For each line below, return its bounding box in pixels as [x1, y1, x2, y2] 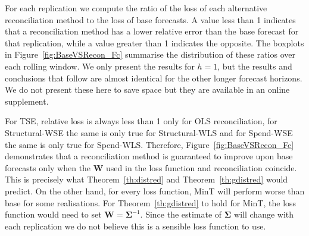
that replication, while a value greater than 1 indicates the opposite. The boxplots [5, 36, 304, 49]
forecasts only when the [5, 161, 91, 174]
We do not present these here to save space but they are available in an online [5, 83, 290, 96]
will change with [234, 208, 294, 221]
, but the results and [217, 59, 292, 72]
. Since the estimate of [140, 208, 222, 221]
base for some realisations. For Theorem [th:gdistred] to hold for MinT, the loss [5, 196, 296, 209]
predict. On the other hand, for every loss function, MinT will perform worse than [5, 184, 305, 197]
